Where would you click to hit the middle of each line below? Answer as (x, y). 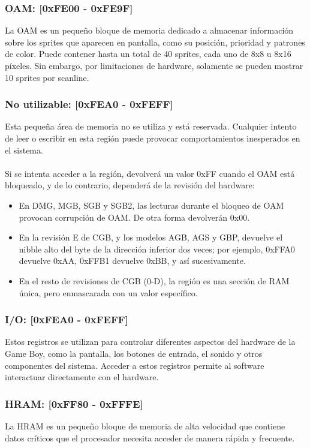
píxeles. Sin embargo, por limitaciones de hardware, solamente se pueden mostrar (154, 65)
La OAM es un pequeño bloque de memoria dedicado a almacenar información (149, 30)
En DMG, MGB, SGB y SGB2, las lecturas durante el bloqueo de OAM (151, 205)
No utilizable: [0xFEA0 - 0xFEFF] (89, 104)
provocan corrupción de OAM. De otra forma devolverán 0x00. (134, 217)
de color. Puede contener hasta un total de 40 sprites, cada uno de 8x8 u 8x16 (148, 54)
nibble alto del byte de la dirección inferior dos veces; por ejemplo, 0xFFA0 (157, 249)
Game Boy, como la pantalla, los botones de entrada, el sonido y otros (134, 353)
